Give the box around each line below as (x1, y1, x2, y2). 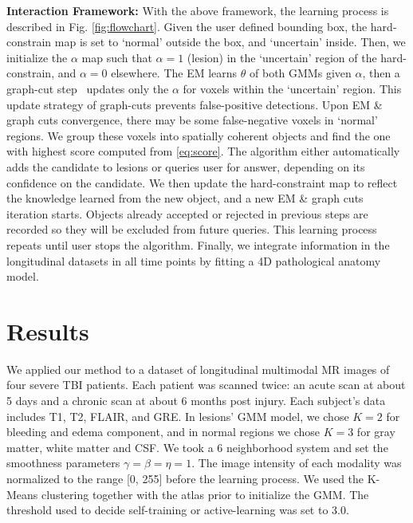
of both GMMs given (250, 65, 352, 81)
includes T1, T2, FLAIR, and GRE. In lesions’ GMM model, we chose (6, 407, 349, 424)
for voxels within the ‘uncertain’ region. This (183, 80, 402, 96)
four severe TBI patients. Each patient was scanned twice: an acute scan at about (6, 376, 406, 393)
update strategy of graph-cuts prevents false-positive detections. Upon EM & (6, 96, 383, 112)
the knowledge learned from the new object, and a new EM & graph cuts (6, 190, 364, 206)
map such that (81, 49, 152, 65)
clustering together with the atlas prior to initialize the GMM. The (41, 486, 369, 502)
